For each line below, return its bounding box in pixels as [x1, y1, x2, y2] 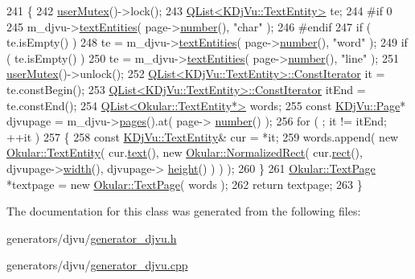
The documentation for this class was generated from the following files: [6, 203, 361, 220]
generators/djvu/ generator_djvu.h [6, 229, 177, 246]
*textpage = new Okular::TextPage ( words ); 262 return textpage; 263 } [6, 175, 363, 192]
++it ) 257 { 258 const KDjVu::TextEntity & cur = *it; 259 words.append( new [6, 128, 399, 145]
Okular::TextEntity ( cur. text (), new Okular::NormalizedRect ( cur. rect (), [6, 144, 363, 161]
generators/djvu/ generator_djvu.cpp [6, 256, 188, 273]
